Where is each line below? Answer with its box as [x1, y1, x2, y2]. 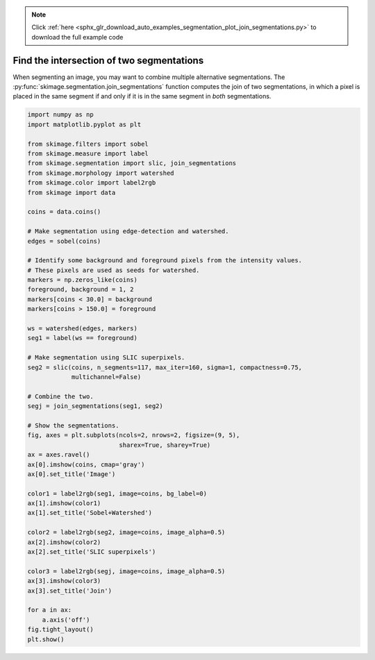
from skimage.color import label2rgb [27, 179, 156, 187]
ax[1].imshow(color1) [27, 500, 101, 507]
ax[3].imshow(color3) [27, 577, 101, 585]
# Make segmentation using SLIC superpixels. [27, 354, 185, 362]
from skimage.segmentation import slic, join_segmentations [27, 160, 237, 167]
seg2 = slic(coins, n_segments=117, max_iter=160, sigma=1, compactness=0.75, [27, 363, 302, 371]
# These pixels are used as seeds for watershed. [27, 266, 200, 274]
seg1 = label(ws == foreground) [27, 334, 138, 342]
